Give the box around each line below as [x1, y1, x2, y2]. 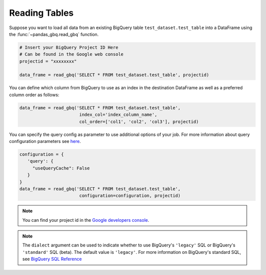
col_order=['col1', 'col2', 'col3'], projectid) [79, 119, 199, 124]
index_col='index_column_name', [79, 112, 158, 118]
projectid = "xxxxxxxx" [19, 58, 77, 64]
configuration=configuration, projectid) [79, 193, 181, 199]
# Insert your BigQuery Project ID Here [19, 44, 118, 50]
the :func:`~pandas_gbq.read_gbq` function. [9, 31, 99, 37]
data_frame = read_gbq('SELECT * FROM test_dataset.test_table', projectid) [19, 72, 209, 78]
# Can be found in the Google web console [19, 52, 124, 57]
